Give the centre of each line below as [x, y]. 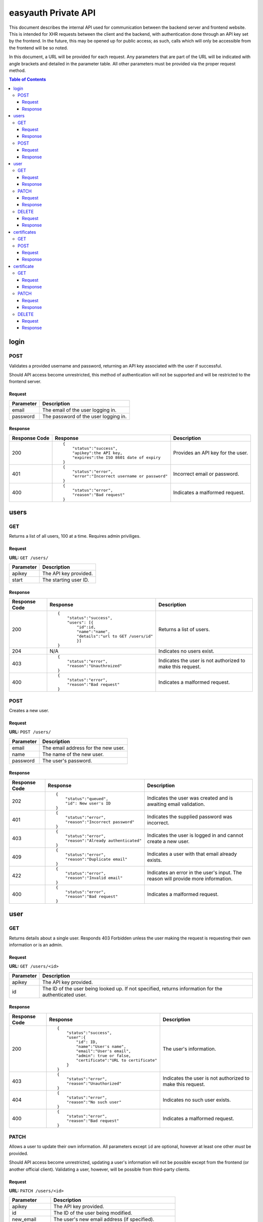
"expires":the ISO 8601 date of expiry [116, 457]
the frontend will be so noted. [38, 48]
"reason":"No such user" [94, 1102]
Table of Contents [28, 79]
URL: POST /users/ [30, 732]
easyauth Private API [52, 13]
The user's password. [67, 761]
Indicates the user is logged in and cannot [195, 835]
